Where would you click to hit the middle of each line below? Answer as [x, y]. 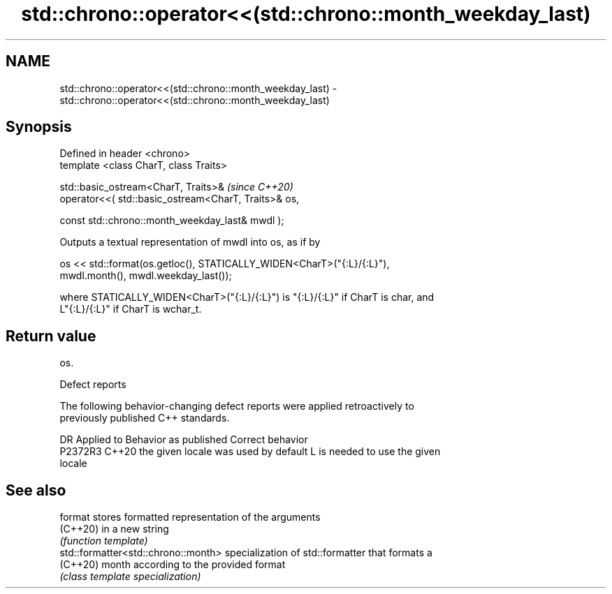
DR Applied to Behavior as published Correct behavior [184, 440]
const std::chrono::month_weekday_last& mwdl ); [172, 221]
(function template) [104, 541]
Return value [51, 336]
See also [36, 490]
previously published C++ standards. [145, 418]
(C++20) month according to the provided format [173, 565]
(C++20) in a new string [114, 529]
